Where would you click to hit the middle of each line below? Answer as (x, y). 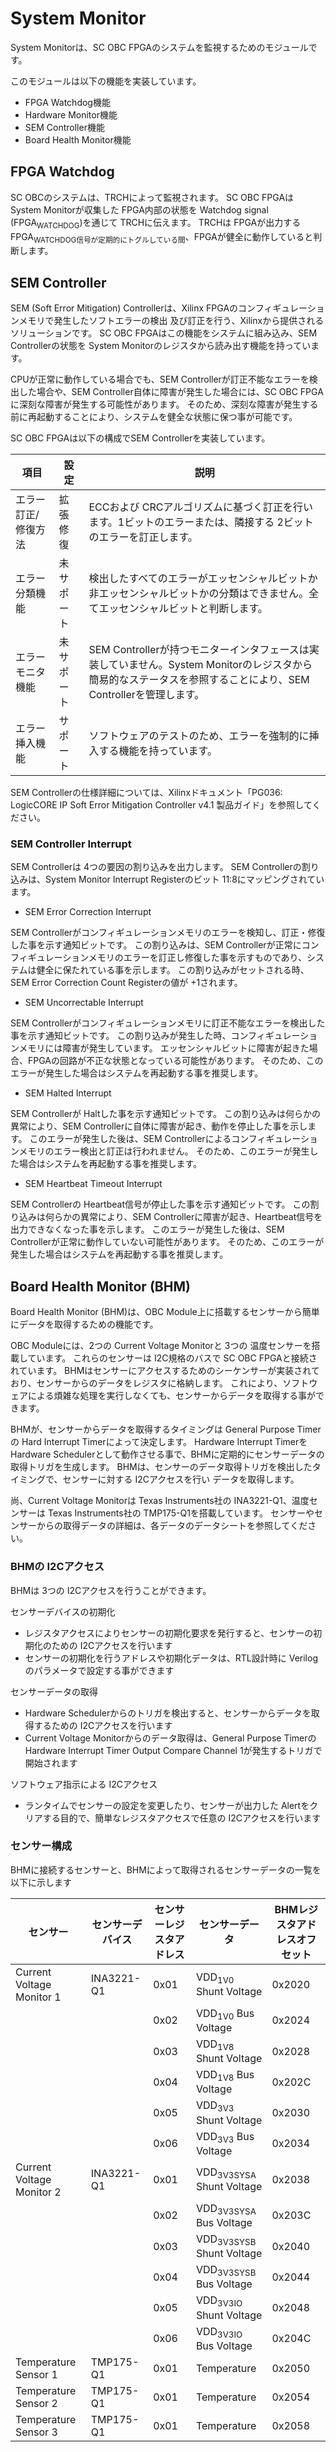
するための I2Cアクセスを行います (103, 1725)
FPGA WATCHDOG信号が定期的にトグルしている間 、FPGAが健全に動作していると (162, 237)
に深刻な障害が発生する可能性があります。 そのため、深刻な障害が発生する (164, 404)
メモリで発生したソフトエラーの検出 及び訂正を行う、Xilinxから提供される (171, 321)
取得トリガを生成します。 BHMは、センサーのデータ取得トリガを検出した (161, 1467)
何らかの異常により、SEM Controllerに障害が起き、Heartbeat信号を (183, 1217)
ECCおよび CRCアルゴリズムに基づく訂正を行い (200, 507)
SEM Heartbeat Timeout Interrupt (93, 1184)
